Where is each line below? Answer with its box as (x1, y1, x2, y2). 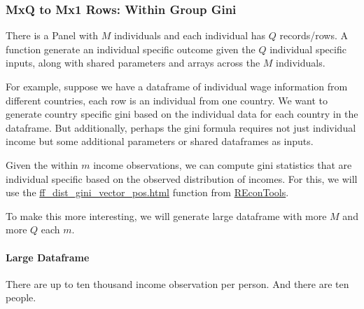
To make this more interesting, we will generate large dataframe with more (6, 208, 327, 223)
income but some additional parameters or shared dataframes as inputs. (6, 134, 314, 149)
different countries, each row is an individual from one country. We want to (6, 92, 328, 107)
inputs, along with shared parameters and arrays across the (6, 55, 260, 70)
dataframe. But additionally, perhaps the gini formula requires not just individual (6, 120, 356, 135)
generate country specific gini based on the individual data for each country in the (6, 107, 358, 121)
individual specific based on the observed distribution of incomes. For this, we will (6, 171, 358, 186)
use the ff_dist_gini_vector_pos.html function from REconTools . (6, 185, 289, 200)
